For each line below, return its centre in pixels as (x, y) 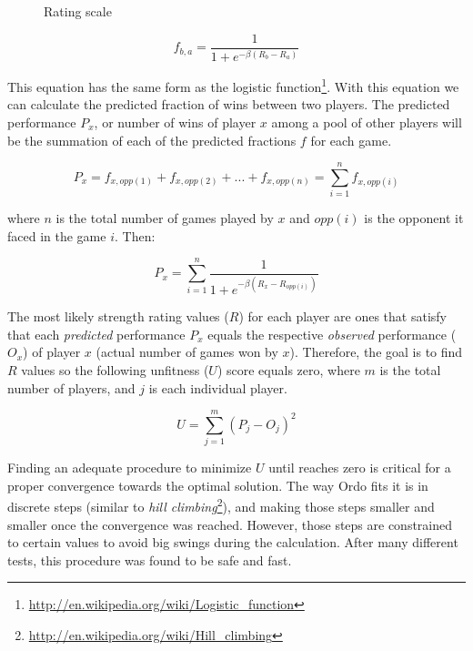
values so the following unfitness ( (115, 369)
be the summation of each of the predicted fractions (152, 140)
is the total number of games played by (165, 218)
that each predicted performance (96, 334)
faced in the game (57, 235)
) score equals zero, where (288, 369)
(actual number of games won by (187, 352)
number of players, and (71, 387)
